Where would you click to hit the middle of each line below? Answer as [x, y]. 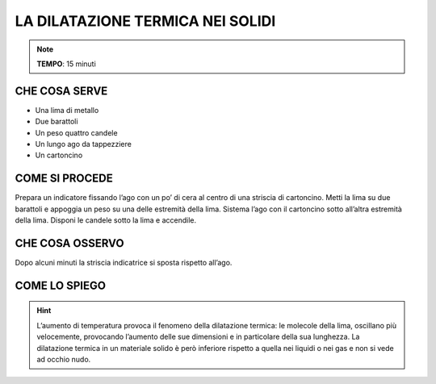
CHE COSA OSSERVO [69, 243]
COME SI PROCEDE [64, 179]
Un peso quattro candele [76, 132]
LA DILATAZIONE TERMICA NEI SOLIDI [145, 21]
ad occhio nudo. [64, 359]
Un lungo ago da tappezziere [84, 144]
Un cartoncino [59, 155]
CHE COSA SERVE [61, 91]
